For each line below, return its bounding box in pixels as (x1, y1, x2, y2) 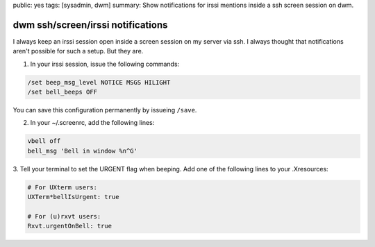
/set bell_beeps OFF (27, 88, 97, 96)
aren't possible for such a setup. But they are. (12, 47, 144, 56)
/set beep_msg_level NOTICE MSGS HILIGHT (27, 78, 171, 86)
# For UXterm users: (27, 183, 97, 191)
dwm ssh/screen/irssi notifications (12, 19, 168, 31)
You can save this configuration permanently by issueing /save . (12, 106, 197, 114)
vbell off (27, 137, 61, 145)
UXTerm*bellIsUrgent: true (27, 193, 119, 201)
